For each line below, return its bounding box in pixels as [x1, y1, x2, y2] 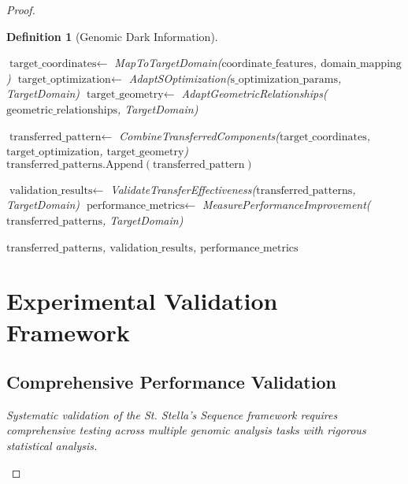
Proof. [6, 2, 35, 17]
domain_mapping [321, 58, 402, 70]
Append [105, 158, 143, 170]
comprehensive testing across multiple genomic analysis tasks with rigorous [6, 422, 366, 438]
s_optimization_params [230, 73, 338, 85]
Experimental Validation [6, 285, 278, 317]
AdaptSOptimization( [128, 69, 231, 86]
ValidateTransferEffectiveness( [110, 181, 257, 197]
